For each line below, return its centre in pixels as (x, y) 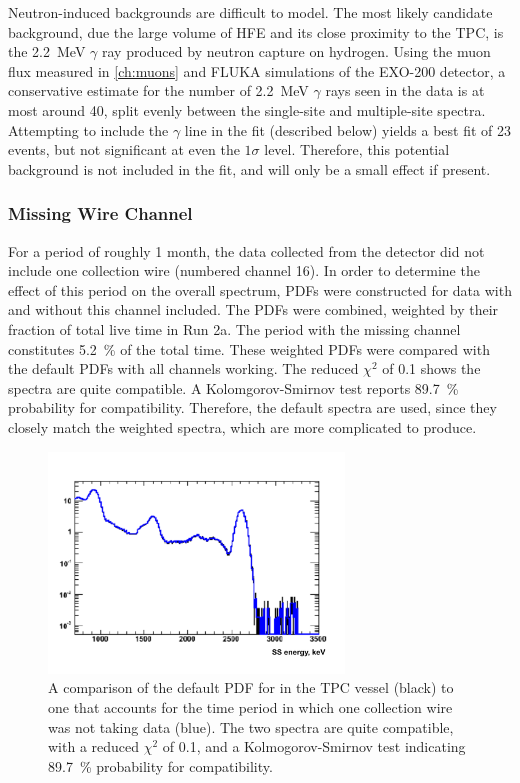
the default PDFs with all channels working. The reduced (183, 368)
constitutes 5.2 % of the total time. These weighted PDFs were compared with (249, 348)
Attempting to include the (88, 129)
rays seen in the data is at (405, 90)
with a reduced (94, 746)
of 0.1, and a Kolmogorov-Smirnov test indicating (314, 746)
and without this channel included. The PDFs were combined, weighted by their (253, 309)
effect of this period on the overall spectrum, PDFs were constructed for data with (260, 289)
